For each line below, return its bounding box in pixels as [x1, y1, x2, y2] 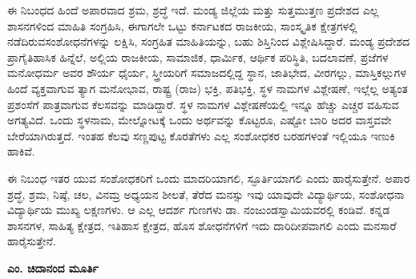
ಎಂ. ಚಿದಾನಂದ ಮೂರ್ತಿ [7, 259, 99, 276]
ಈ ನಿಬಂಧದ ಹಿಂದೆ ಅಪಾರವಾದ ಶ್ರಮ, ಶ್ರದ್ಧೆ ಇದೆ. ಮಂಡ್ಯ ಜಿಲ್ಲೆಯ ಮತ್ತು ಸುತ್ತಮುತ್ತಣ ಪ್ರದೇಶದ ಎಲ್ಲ [7, 2, 379, 18]
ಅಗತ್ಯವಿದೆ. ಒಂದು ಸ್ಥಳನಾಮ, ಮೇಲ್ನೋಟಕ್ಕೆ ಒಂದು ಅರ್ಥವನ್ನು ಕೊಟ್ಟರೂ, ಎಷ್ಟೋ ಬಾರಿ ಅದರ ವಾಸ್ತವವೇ [7, 111, 392, 128]
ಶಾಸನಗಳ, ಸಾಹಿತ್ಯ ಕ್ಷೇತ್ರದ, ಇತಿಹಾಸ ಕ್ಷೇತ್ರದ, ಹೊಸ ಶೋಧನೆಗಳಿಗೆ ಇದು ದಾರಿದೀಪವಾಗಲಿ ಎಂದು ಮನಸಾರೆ [7, 216, 397, 233]
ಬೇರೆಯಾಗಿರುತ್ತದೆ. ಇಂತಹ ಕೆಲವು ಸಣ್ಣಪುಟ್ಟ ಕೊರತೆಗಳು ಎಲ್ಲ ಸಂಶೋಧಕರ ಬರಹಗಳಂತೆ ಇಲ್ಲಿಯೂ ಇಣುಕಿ [7, 127, 395, 144]
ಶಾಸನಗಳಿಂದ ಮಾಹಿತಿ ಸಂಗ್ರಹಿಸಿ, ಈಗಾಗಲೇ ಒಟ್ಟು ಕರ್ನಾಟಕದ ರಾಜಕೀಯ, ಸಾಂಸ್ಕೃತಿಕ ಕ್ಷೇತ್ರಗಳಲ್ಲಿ [7, 17, 357, 34]
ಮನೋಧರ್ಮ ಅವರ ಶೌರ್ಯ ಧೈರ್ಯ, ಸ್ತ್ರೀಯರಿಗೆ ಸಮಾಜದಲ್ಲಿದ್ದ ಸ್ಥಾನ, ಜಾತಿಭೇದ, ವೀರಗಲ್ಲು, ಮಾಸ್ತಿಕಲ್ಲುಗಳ [7, 64, 406, 81]
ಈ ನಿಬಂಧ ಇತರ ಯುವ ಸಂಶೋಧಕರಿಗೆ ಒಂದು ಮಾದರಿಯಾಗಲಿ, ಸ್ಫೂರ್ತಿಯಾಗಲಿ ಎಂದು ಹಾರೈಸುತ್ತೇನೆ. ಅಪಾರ [7, 169, 410, 186]
